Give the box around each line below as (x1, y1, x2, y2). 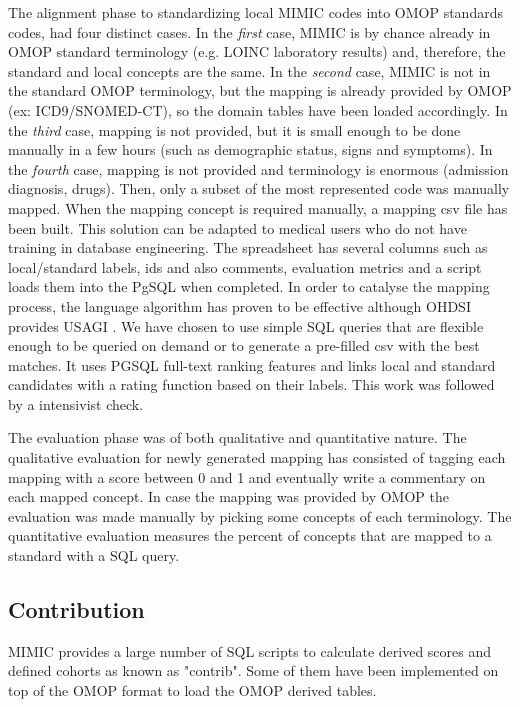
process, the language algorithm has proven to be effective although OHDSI (8, 295, 471, 316)
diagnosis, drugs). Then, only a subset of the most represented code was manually (8, 178, 510, 199)
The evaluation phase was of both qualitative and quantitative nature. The (8, 427, 467, 448)
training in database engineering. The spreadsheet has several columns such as (8, 237, 488, 258)
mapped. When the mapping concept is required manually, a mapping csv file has (8, 197, 508, 218)
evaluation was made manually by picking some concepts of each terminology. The (8, 505, 512, 526)
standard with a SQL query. (8, 545, 180, 566)
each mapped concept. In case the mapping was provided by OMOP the (8, 486, 449, 507)
